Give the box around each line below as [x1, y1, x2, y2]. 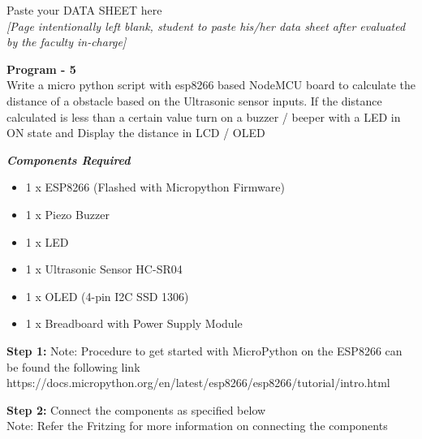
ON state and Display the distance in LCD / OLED [6, 124, 265, 141]
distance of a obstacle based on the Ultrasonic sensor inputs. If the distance [6, 92, 382, 109]
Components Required [6, 151, 131, 168]
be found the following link [6, 358, 140, 375]
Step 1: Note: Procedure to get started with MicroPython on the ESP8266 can [6, 342, 403, 359]
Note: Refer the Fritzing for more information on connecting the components [6, 417, 388, 434]
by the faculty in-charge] [6, 33, 127, 50]
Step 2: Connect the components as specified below [6, 401, 266, 418]
